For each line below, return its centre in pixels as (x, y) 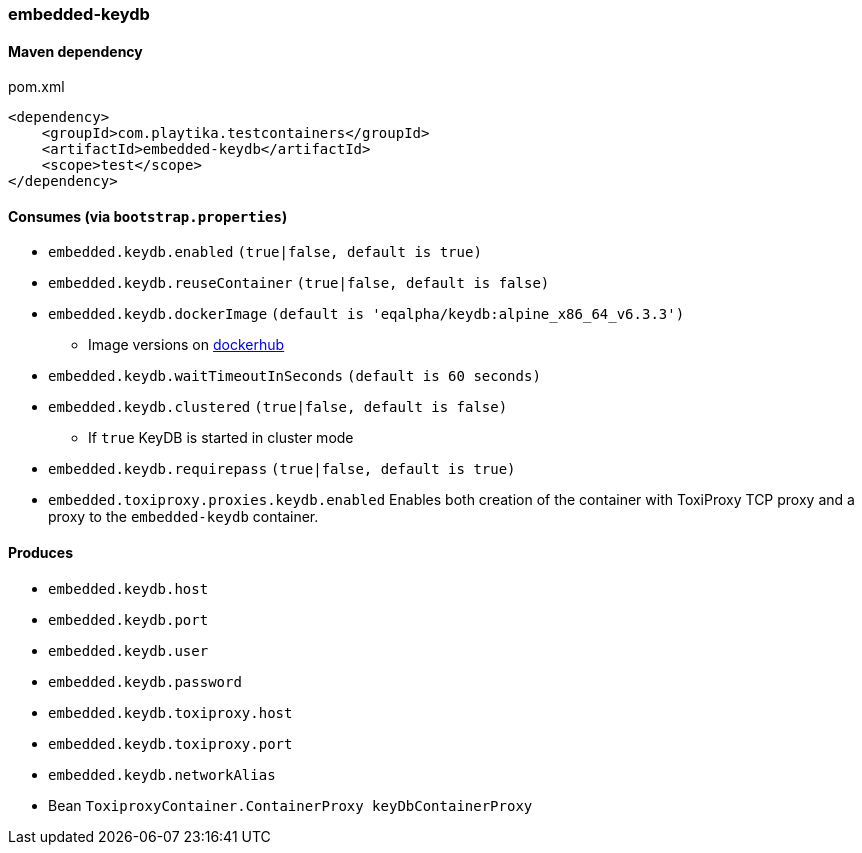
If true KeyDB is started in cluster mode (221, 438)
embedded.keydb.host (128, 588)
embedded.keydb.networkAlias (162, 774)
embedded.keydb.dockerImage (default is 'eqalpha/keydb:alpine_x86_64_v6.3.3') (366, 314)
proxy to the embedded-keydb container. (183, 517)
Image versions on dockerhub (186, 345)
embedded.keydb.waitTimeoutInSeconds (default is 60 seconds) (294, 376)
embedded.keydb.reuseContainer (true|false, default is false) (299, 283)
